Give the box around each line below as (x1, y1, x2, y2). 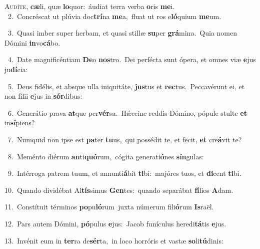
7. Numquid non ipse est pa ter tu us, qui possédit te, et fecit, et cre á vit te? (7, 134, 242, 144)
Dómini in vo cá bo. (4, 37, 60, 48)
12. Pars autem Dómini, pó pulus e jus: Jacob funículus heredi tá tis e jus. (4, 218, 226, 228)
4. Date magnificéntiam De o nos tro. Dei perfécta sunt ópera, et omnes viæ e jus (7, 54, 256, 65)
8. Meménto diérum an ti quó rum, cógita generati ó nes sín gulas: (7, 151, 204, 161)
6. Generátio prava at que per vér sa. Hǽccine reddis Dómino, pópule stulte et (7, 107, 247, 118)
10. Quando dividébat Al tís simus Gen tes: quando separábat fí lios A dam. (4, 184, 233, 195)
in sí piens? (4, 117, 35, 128)
